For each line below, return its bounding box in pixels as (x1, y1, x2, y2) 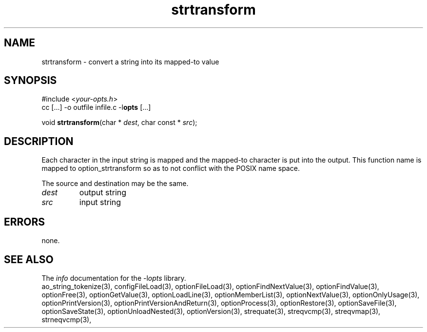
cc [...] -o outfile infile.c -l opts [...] (41, 103, 151, 112)
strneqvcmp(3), (41, 315, 92, 324)
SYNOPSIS (4, 74, 57, 87)
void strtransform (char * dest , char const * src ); (41, 118, 197, 127)
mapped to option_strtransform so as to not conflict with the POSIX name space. (41, 164, 300, 173)
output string (79, 187, 127, 198)
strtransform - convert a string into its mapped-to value (41, 57, 219, 66)
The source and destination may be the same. (41, 179, 189, 188)
